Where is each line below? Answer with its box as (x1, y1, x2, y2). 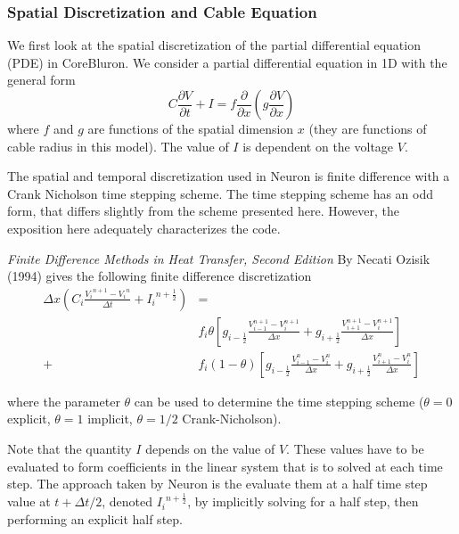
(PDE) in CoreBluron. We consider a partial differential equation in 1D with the (7, 53, 447, 71)
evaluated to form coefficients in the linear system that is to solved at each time (7, 456, 443, 475)
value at (7, 492, 51, 511)
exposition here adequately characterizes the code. (7, 218, 281, 237)
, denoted (102, 492, 152, 511)
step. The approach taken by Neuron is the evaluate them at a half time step (7, 474, 428, 493)
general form (7, 70, 76, 89)
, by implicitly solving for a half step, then (187, 492, 419, 511)
